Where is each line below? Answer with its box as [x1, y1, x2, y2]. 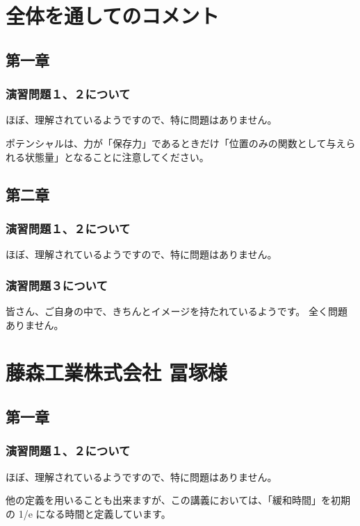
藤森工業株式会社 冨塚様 [6, 358, 227, 387]
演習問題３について [6, 276, 108, 294]
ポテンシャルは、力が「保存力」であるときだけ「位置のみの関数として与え [6, 135, 346, 150]
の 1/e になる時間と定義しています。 [6, 506, 171, 520]
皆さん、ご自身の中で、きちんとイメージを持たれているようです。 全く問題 [6, 303, 347, 318]
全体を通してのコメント [6, 1, 220, 30]
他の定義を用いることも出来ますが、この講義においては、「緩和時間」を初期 [6, 493, 351, 507]
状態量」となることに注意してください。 [24, 149, 209, 164]
